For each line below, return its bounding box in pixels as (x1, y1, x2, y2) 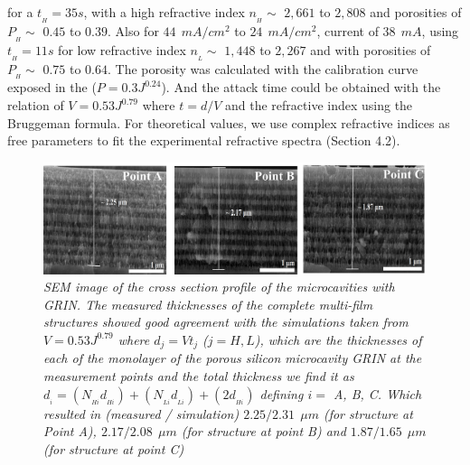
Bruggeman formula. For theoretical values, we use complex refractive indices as (7, 113, 450, 132)
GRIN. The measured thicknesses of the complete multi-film (43, 294, 373, 313)
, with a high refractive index (83, 3, 245, 21)
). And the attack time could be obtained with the (161, 78, 441, 97)
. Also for (108, 21, 159, 40)
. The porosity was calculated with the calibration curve (108, 59, 418, 78)
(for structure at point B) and (181, 422, 346, 441)
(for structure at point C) (43, 439, 184, 458)
